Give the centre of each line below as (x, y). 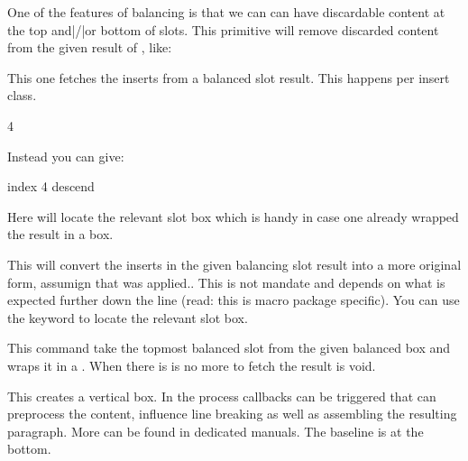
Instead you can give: (66, 156)
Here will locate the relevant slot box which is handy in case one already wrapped (233, 216)
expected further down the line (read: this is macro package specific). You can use (234, 300)
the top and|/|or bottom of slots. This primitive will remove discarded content (223, 29)
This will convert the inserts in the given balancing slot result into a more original (234, 264)
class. (22, 95)
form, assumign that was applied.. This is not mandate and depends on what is (226, 282)
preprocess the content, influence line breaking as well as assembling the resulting (232, 414)
